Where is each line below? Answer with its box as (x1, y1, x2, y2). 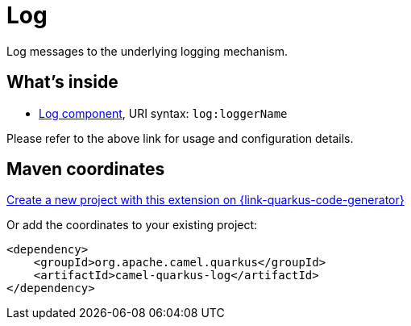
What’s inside (6, 72, 118, 93)
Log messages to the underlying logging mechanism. (6, 44, 289, 58)
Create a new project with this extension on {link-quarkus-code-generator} (6, 193, 405, 207)
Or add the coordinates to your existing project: (6, 218, 258, 232)
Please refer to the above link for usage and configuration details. (6, 131, 354, 145)
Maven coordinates (6, 159, 165, 180)
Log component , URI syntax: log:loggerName (39, 106, 288, 120)
